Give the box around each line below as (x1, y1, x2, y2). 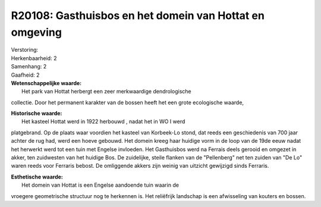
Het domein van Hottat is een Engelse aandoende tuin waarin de (21, 181, 180, 189)
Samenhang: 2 (11, 63, 47, 70)
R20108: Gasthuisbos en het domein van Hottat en (11, 9, 265, 22)
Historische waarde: (11, 110, 62, 117)
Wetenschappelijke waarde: (11, 79, 82, 86)
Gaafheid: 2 (11, 71, 40, 79)
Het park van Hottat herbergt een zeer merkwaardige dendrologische (21, 88, 191, 95)
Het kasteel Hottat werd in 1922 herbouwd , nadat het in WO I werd (21, 118, 185, 125)
